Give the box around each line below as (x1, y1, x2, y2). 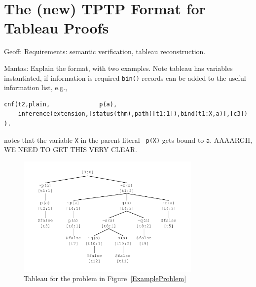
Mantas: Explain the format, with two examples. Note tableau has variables (4, 63, 233, 73)
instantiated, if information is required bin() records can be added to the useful (4, 72, 246, 83)
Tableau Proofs (4, 18, 109, 38)
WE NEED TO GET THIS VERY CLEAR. (4, 144, 138, 155)
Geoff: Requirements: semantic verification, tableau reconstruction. (4, 46, 206, 57)
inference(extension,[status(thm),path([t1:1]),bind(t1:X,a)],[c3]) (18, 110, 248, 118)
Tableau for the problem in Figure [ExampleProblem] (24, 273, 186, 284)
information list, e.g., (4, 82, 68, 93)
